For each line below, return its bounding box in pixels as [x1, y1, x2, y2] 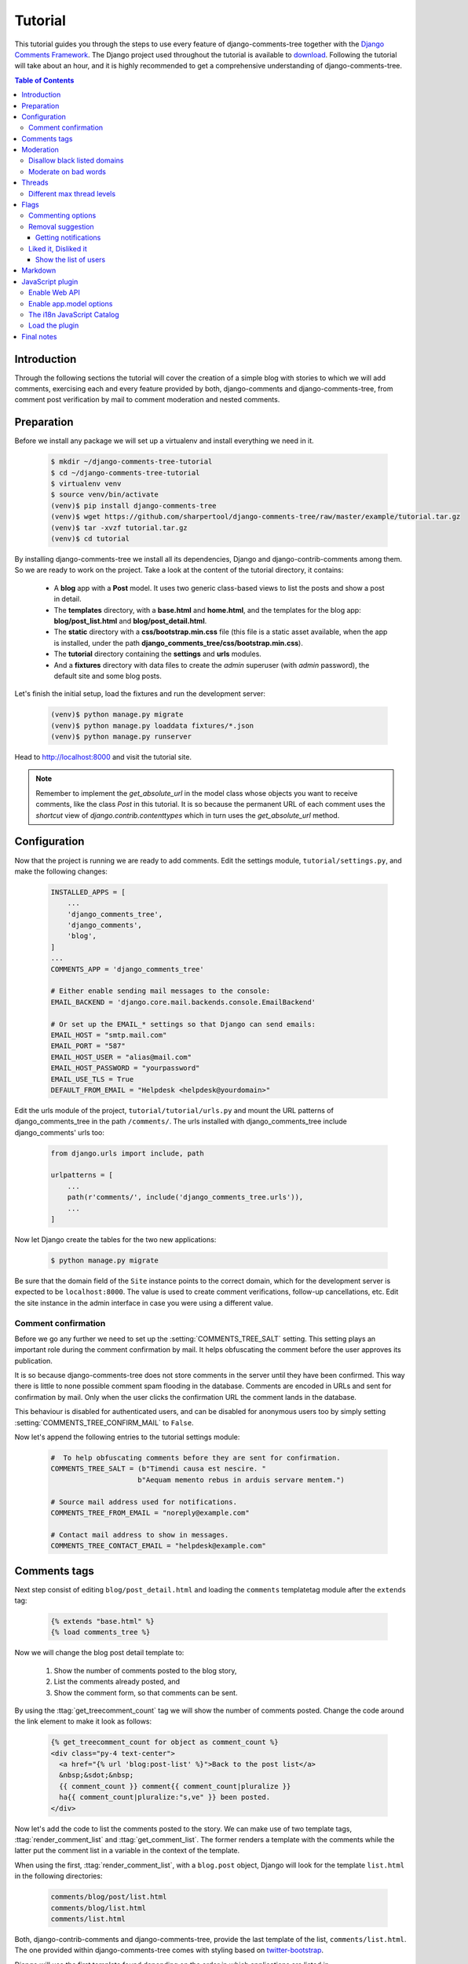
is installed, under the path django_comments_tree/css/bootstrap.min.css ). [53, 638, 304, 647]
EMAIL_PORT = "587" [50, 1042, 126, 1050]
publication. [14, 1356, 53, 1365]
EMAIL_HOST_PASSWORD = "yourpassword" [50, 1064, 200, 1072]
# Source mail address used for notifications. [50, 1497, 237, 1506]
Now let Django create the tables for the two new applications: [14, 1235, 217, 1244]
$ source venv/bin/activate [50, 490, 159, 499]
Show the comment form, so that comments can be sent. [53, 1687, 238, 1697]
